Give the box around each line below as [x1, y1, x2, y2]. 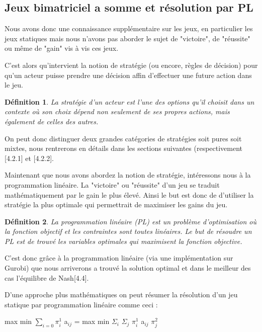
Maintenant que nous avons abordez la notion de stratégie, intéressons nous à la [5, 170, 251, 180]
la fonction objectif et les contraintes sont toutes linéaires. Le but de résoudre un [5, 226, 252, 236]
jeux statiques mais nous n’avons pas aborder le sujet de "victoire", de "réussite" [5, 33, 250, 43]
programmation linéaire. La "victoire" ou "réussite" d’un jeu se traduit [5, 179, 220, 190]
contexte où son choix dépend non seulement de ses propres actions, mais [5, 106, 230, 117]
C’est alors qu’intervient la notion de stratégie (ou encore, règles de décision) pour [5, 59, 258, 70]
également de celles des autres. [5, 116, 99, 126]
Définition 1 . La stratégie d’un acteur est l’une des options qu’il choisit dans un [5, 96, 254, 107]
